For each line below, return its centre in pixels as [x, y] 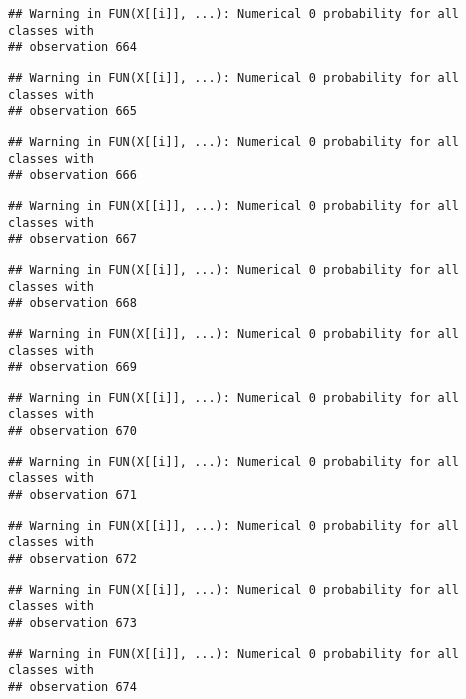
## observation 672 [72, 559]
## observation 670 [72, 431]
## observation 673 [72, 623]
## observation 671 [72, 495]
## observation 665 [72, 111]
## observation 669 [72, 367]
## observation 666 [72, 175]
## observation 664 [72, 47]
